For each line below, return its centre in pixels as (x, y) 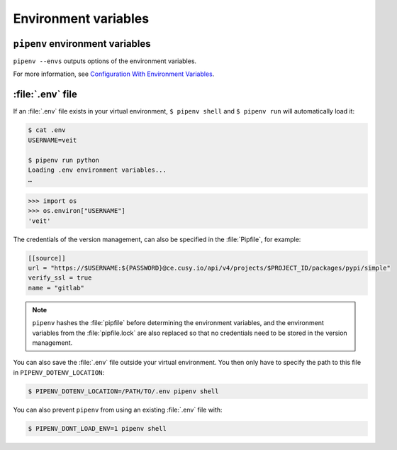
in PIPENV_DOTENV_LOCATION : (59, 372)
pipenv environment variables (82, 44)
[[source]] (47, 258)
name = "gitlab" (56, 288)
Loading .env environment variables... (97, 170)
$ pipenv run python (63, 160)
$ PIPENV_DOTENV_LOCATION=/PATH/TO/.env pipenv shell (123, 391)
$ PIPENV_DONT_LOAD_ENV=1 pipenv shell (97, 428)
